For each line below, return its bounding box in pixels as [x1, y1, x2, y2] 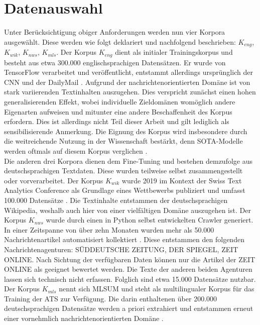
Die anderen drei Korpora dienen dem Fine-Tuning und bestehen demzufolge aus [4, 155, 253, 166]
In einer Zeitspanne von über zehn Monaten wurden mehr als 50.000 [4, 224, 214, 235]
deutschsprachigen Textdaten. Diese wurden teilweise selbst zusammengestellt [4, 165, 243, 176]
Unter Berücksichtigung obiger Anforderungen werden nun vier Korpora [4, 27, 225, 37]
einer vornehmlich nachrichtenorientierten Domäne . [4, 313, 164, 323]
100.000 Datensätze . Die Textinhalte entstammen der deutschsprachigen [4, 194, 228, 205]
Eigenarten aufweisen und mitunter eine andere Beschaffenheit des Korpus [4, 106, 232, 117]
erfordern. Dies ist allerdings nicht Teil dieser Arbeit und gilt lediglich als [4, 116, 229, 127]
